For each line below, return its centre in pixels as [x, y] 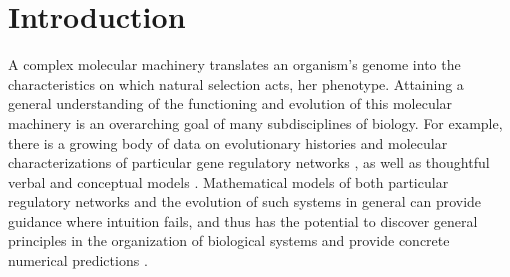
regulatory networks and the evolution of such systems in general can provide [245, 201]
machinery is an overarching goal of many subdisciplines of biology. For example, [255, 122]
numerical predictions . [78, 260]
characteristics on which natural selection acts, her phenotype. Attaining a [236, 83]
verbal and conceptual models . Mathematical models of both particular [228, 181]
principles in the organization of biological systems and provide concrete [229, 240]
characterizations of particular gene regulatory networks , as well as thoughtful [249, 162]
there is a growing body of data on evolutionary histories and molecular [228, 142]
